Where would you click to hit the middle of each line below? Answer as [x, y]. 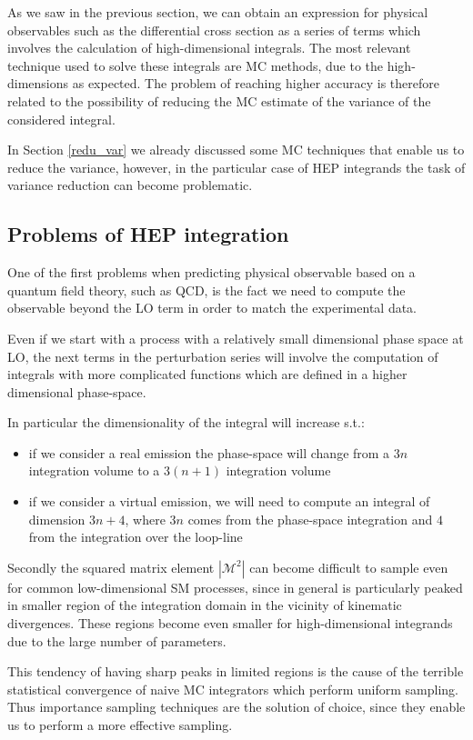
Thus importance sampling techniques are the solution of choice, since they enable [236, 707]
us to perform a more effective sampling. [120, 725]
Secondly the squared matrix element [111, 567]
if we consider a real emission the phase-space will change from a [209, 452]
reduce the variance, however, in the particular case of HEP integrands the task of [236, 167]
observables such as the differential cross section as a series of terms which [214, 30]
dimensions [38, 83]
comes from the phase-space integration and [310, 519]
